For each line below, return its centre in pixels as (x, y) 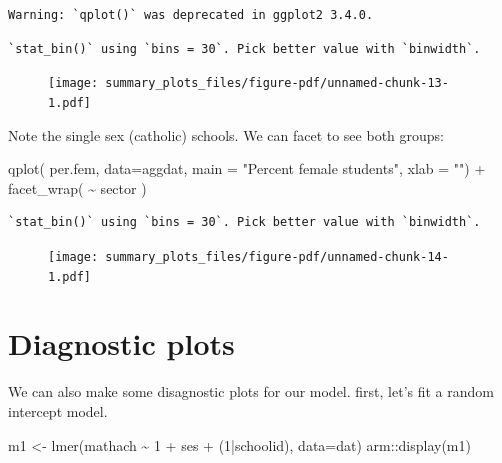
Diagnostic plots (121, 343)
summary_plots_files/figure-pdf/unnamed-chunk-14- (277, 256)
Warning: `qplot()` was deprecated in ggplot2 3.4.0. (191, 15)
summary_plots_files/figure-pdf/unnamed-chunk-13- (277, 83)
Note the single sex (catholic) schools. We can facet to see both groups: (226, 134)
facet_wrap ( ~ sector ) (77, 187)
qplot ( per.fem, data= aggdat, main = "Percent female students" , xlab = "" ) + (247, 168)
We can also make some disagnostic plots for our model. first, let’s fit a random (251, 391)
